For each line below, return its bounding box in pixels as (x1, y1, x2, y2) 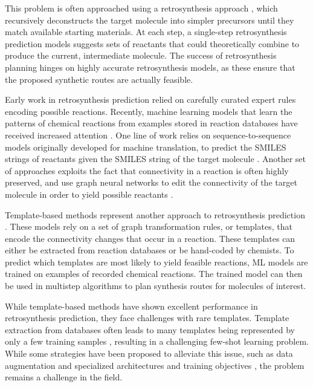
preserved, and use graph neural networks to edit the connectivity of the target (5, 176, 297, 189)
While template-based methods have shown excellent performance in (5, 299, 258, 312)
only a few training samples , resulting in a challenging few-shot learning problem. (5, 335, 309, 348)
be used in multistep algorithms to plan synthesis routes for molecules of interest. (5, 279, 306, 292)
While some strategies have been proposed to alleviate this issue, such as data (5, 347, 293, 360)
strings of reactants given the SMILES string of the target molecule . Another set (5, 152, 306, 165)
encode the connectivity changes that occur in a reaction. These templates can (5, 232, 295, 244)
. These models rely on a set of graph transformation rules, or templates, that (5, 220, 292, 233)
